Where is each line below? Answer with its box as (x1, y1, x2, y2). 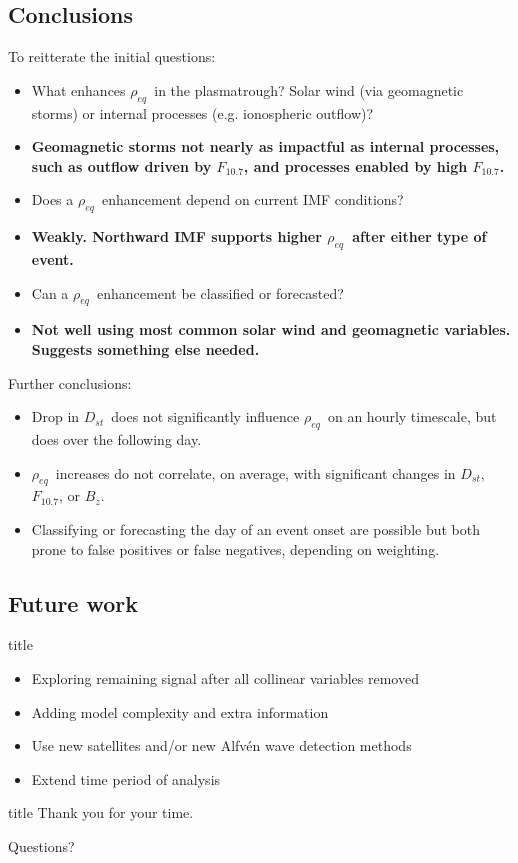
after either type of (352, 226, 487, 247)
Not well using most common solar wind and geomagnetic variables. (31, 319, 511, 340)
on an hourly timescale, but (327, 406, 497, 427)
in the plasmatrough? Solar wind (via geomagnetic (154, 79, 464, 100)
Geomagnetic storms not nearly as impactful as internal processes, (31, 136, 500, 157)
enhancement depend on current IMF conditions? (101, 189, 404, 210)
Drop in (31, 406, 80, 427)
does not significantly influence (111, 406, 300, 427)
